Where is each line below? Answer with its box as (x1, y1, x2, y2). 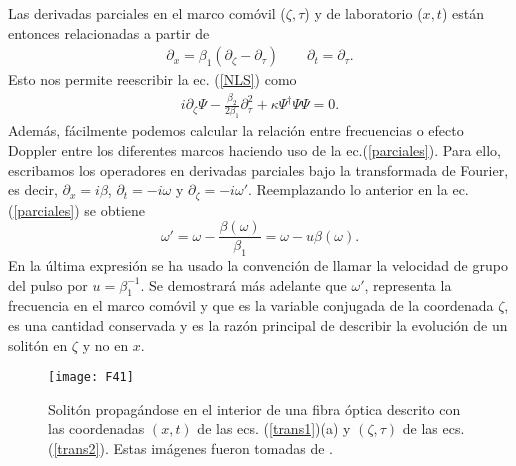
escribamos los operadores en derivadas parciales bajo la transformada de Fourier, (8, 159, 509, 180)
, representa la (364, 274, 452, 295)
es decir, (8, 179, 58, 200)
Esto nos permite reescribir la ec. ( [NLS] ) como (8, 69, 297, 90)
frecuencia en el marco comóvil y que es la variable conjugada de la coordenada (8, 295, 494, 316)
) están (441, 3, 484, 23)
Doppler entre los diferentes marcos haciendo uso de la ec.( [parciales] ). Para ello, (8, 139, 501, 160)
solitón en (8, 334, 68, 355)
